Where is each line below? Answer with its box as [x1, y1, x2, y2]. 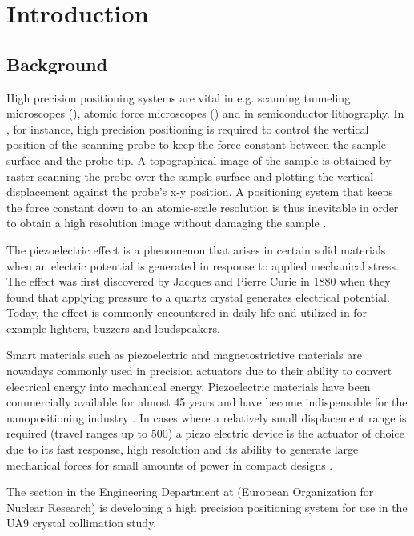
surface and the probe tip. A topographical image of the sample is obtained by [6, 151, 392, 168]
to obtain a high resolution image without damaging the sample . [6, 214, 327, 231]
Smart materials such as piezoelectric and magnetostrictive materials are [6, 346, 362, 363]
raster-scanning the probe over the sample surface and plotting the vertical [6, 167, 374, 184]
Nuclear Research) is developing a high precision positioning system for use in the [6, 498, 408, 515]
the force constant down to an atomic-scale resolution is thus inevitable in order [6, 198, 399, 215]
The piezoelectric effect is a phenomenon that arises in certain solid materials [6, 241, 386, 258]
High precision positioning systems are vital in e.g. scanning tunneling [6, 89, 351, 106]
